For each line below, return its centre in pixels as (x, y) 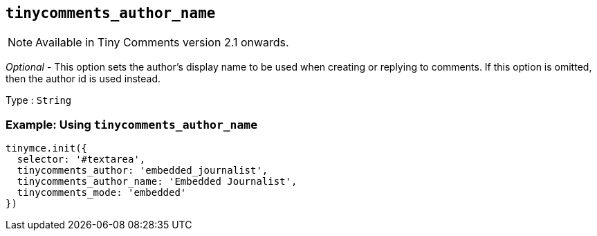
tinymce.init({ (47, 148)
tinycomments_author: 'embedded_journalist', (143, 171)
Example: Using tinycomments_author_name (132, 124)
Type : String (39, 100)
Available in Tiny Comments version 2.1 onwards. (162, 43)
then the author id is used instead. (83, 79)
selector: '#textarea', (81, 160)
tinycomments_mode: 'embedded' (102, 193)
